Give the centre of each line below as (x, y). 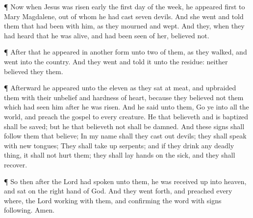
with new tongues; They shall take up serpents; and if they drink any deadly (119, 145)
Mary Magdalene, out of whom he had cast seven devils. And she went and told (124, 16)
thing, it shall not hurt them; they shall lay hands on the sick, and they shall (120, 155)
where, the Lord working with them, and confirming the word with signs (113, 200)
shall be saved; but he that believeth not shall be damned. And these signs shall (124, 126)
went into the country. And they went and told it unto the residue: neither (116, 61)
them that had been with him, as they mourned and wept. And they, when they (124, 26)
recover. (16, 164)
